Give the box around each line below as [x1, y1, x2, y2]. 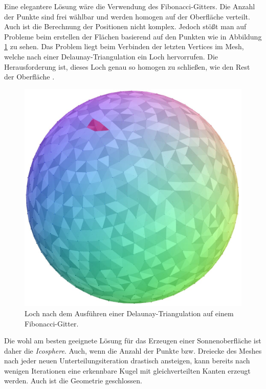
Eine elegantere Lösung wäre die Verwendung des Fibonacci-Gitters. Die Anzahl [4, 1, 255, 11]
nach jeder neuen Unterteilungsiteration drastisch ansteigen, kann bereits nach [4, 355, 250, 366]
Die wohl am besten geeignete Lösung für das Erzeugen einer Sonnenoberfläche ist [4, 335, 261, 346]
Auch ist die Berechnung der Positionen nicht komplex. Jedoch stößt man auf [4, 21, 247, 32]
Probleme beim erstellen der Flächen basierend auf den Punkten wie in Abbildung [4, 31, 262, 42]
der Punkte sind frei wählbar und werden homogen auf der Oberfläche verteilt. [4, 11, 250, 22]
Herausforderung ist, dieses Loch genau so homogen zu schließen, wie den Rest [4, 61, 250, 72]
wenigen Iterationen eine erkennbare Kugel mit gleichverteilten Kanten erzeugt [4, 365, 251, 376]
